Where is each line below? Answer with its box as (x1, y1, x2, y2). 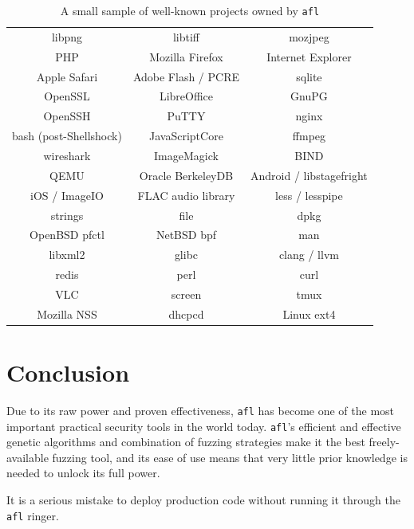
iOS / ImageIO (30, 186, 104, 203)
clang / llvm (278, 246, 339, 263)
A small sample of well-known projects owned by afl (60, 2, 320, 18)
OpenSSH (43, 108, 91, 124)
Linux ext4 (282, 305, 336, 322)
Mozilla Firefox (149, 48, 223, 65)
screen (171, 285, 202, 302)
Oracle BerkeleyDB (139, 167, 234, 183)
